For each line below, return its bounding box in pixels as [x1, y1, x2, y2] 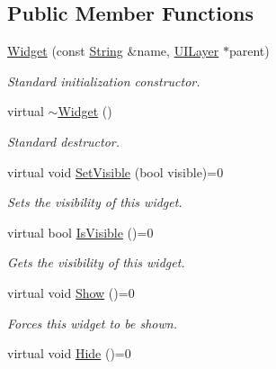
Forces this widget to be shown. [7, 313, 177, 332]
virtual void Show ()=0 [7, 283, 135, 301]
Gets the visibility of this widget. [7, 253, 185, 272]
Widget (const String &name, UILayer [7, 41, 219, 60]
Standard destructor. [7, 131, 120, 150]
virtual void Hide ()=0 [7, 344, 131, 363]
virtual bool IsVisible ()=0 [7, 222, 154, 241]
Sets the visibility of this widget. [7, 193, 183, 211]
